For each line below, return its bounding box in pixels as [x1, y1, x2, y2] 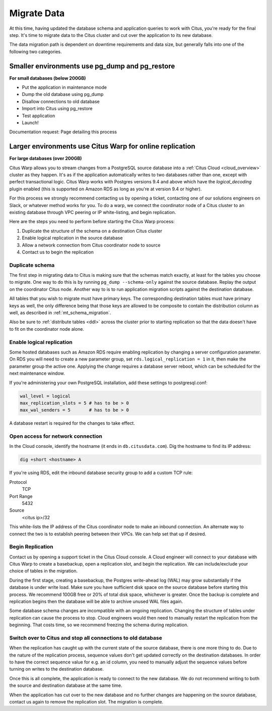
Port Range [9, 493, 33, 499]
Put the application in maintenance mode [22, 84, 107, 90]
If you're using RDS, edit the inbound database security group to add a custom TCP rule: [9, 470, 193, 476]
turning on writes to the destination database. [9, 666, 104, 672]
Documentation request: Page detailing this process [9, 129, 117, 135]
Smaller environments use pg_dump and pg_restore [9, 62, 175, 70]
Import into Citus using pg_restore [22, 106, 93, 112]
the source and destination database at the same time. [9, 682, 122, 689]
